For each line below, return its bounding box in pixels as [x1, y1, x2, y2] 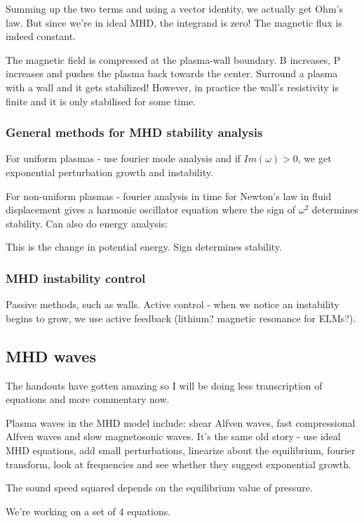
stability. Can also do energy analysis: [6, 216, 168, 230]
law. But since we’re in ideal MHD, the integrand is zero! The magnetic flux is [6, 15, 342, 29]
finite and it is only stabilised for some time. [6, 93, 196, 108]
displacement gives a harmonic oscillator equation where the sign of [6, 202, 296, 217]
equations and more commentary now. [6, 392, 170, 406]
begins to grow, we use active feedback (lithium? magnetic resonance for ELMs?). [6, 310, 356, 325]
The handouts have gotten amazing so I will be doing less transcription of [6, 378, 323, 392]
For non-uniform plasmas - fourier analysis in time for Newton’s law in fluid [6, 188, 332, 203]
